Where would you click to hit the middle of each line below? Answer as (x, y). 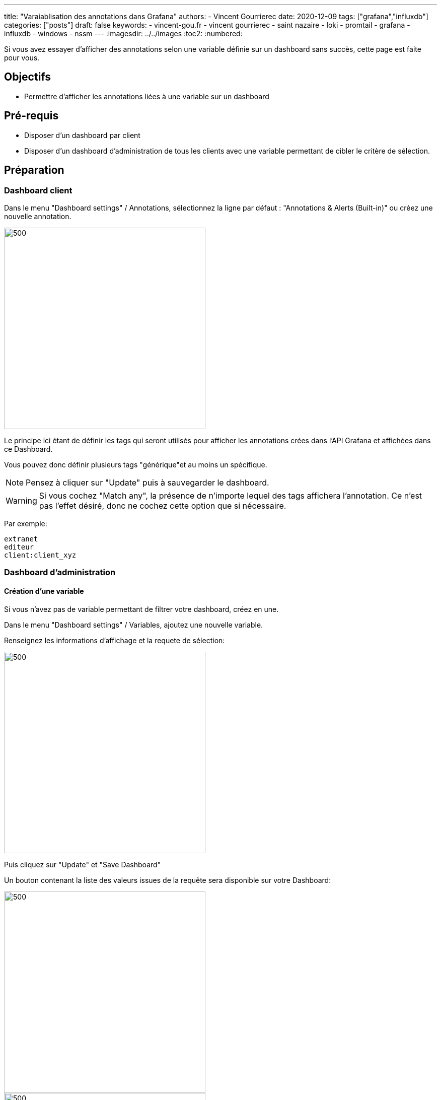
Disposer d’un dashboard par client (82, 135)
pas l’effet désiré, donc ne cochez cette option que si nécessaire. (163, 505)
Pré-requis (31, 116)
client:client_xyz (40, 555)
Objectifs (28, 77)
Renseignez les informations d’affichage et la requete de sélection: (115, 640)
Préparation (34, 170)
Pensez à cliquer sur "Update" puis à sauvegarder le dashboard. (148, 482)
